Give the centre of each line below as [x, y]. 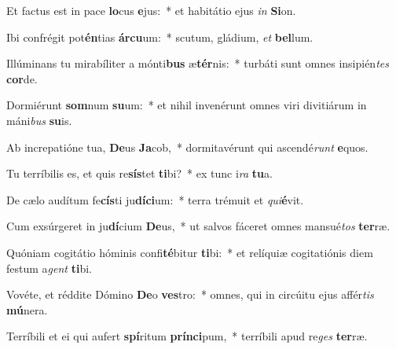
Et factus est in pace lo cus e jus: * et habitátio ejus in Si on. [151, 10]
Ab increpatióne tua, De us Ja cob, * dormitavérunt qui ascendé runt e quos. [187, 147]
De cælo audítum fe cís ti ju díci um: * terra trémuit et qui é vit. [155, 199]
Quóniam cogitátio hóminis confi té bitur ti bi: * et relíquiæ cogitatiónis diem [190, 252]
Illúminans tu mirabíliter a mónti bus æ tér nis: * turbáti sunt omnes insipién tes [198, 63]
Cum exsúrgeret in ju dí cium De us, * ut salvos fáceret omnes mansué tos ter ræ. [198, 226]
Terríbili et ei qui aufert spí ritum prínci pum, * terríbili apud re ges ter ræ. [187, 336]
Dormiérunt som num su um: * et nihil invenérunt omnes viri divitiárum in [187, 105]
